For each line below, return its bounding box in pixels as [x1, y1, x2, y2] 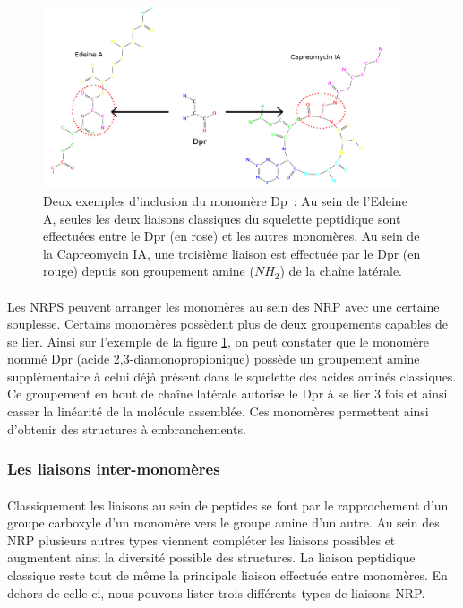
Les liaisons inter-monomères [7, 458, 220, 480]
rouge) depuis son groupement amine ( [43, 261, 254, 280]
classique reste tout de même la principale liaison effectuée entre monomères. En [7, 566, 448, 585]
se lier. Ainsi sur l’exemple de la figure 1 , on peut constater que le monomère [7, 331, 430, 350]
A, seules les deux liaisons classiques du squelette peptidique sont [43, 209, 401, 227]
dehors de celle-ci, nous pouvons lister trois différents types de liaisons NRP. [7, 583, 425, 602]
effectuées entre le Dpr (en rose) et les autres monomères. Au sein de [43, 227, 420, 245]
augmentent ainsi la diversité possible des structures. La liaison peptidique [7, 548, 416, 567]
